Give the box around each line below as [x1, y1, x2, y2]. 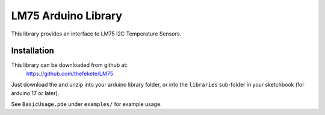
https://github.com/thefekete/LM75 [26, 70, 114, 77]
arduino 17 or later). [11, 89, 60, 96]
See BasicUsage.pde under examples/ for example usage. [11, 101, 162, 108]
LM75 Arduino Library [11, 9, 123, 22]
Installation [11, 46, 54, 56]
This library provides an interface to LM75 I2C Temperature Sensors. [11, 30, 182, 37]
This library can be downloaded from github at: [11, 61, 128, 69]
